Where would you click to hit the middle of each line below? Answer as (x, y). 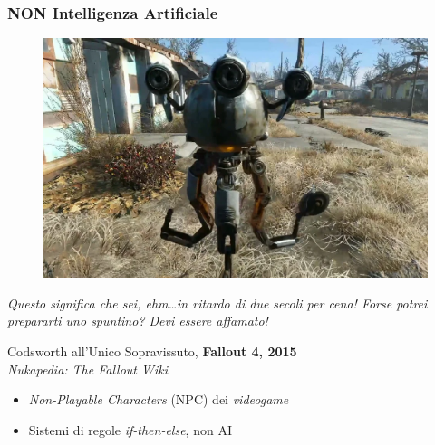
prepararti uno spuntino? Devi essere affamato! (138, 321)
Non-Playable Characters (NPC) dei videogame (159, 399)
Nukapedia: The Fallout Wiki (88, 369)
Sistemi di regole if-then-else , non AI (130, 429)
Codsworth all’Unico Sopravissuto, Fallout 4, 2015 (152, 351)
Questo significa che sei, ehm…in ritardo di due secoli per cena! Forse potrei (217, 303)
